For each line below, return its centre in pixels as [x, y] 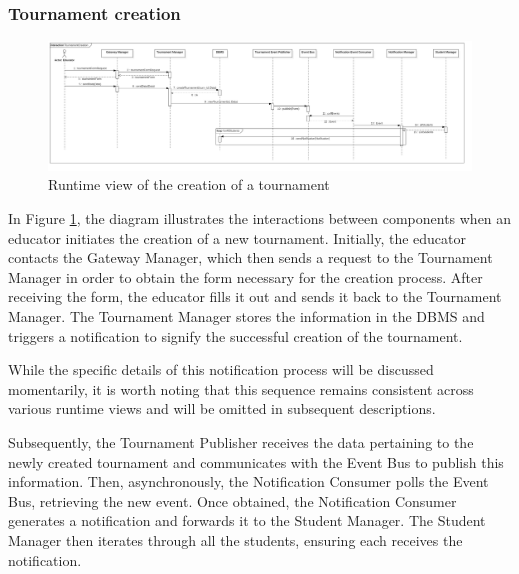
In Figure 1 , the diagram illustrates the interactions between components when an [260, 218]
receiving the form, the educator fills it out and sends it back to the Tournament [255, 296]
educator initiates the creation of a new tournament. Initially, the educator [237, 237]
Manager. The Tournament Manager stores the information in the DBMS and [246, 315]
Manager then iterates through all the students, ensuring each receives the [235, 539]
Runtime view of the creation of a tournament [189, 184]
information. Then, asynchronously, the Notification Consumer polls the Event [248, 481]
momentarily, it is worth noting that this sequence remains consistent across [241, 388]
